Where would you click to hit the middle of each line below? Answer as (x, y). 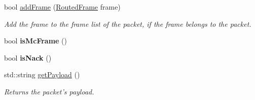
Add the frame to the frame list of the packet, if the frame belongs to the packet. (128, 23)
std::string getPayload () (42, 74)
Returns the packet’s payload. (49, 91)
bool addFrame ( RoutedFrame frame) (62, 7)
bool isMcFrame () (35, 41)
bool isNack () (28, 57)
